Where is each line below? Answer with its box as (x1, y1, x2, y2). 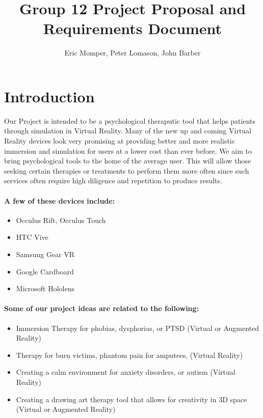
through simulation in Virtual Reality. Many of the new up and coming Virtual (4, 125, 252, 136)
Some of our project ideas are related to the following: (4, 303, 199, 314)
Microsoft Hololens (16, 283, 74, 294)
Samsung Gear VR (16, 248, 75, 259)
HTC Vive (16, 232, 48, 242)
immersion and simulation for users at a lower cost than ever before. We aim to (4, 145, 252, 156)
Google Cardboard (16, 266, 74, 276)
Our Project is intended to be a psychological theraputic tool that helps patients (4, 115, 255, 126)
